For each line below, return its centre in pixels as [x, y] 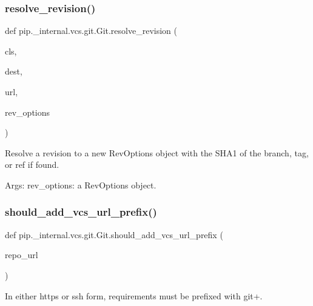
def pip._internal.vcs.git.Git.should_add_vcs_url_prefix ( [114, 234]
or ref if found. [32, 165]
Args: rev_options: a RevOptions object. [81, 185]
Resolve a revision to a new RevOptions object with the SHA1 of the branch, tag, [157, 152]
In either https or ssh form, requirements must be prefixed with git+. [134, 295]
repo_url [22, 255]
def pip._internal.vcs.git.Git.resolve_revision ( [91, 31]
